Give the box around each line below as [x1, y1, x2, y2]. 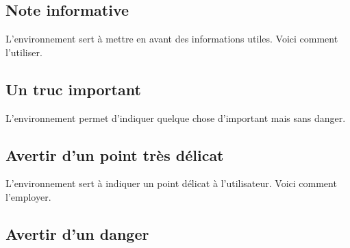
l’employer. [5, 189, 51, 203]
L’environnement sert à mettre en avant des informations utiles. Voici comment [5, 32, 338, 46]
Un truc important [5, 78, 141, 99]
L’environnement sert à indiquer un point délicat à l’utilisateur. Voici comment [5, 176, 337, 190]
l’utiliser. [5, 45, 42, 59]
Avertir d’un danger [5, 223, 149, 244]
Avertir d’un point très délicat [5, 144, 224, 165]
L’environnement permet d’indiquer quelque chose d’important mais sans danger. [5, 110, 346, 125]
